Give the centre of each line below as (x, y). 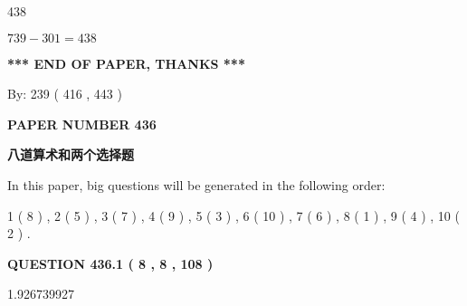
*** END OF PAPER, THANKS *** (126, 63)
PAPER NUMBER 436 (82, 124)
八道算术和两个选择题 (71, 154)
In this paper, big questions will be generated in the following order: (196, 184)
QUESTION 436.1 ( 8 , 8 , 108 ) (110, 263)
